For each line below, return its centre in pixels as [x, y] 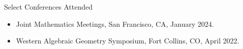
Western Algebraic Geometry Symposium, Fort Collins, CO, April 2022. [128, 41]
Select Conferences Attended [48, 7]
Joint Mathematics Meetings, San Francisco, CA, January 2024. [115, 23]
